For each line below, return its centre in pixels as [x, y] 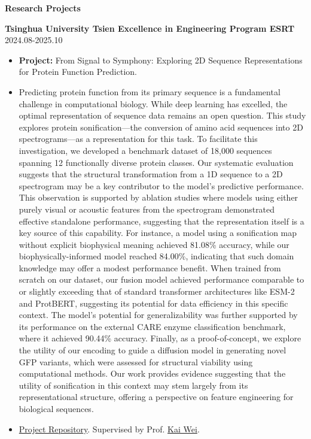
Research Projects [43, 8]
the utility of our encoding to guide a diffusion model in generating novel [153, 350]
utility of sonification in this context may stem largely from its [133, 385]
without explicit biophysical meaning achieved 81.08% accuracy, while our [154, 244]
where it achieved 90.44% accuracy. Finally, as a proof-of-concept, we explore [160, 338]
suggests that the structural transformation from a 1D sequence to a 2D [151, 174]
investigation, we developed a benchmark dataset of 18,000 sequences [145, 150]
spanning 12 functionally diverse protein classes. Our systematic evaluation [156, 162]
